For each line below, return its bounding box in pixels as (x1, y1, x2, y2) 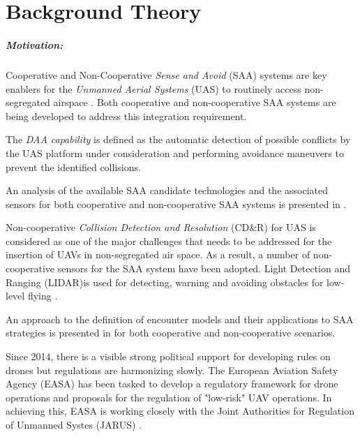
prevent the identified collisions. (6, 159, 141, 174)
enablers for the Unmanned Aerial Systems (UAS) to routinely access (6, 81, 301, 96)
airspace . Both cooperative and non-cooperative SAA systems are (53, 95, 336, 110)
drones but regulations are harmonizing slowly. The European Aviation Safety (6, 362, 338, 377)
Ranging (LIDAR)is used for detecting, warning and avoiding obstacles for (6, 274, 324, 289)
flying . (27, 288, 58, 303)
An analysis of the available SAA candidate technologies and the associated (6, 183, 328, 198)
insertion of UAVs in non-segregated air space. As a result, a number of (6, 247, 310, 262)
